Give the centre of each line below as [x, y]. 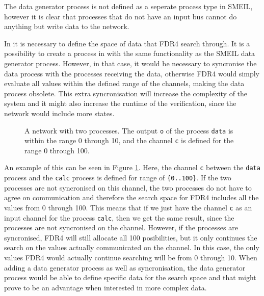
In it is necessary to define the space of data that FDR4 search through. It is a [127, 43]
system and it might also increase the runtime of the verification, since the [120, 103]
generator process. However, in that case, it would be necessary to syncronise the [130, 63]
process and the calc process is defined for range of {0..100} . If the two [118, 178]
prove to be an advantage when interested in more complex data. [105, 287]
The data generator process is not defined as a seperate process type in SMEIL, [128, 6]
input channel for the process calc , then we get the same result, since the [119, 217]
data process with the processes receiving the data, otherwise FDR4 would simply [132, 73]
